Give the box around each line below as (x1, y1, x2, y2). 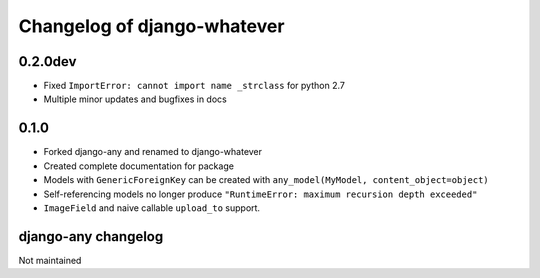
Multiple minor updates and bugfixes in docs (43, 93, 227, 105)
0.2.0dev (18, 53, 77, 70)
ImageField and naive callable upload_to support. (43, 201, 260, 214)
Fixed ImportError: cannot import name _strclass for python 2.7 (43, 80, 345, 92)
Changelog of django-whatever (18, 15, 285, 37)
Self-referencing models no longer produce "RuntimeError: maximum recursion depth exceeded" (43, 188, 478, 200)
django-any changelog (18, 228, 164, 245)
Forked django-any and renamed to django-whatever (43, 146, 263, 158)
